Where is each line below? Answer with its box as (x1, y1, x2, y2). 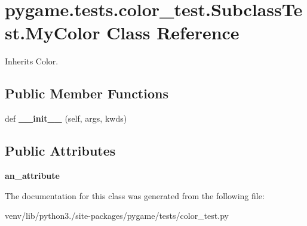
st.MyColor (5, 20, 100, 45)
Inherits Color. (5, 55, 59, 67)
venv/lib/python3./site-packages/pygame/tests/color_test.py (5, 209, 229, 222)
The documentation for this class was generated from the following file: (5, 189, 265, 202)
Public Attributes (5, 141, 116, 160)
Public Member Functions (5, 84, 168, 103)
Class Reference (106, 20, 240, 45)
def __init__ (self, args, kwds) (5, 112, 127, 125)
